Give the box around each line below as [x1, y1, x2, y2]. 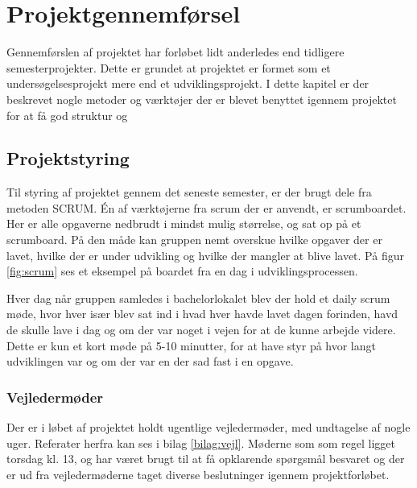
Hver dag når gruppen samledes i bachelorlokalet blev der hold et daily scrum [6, 289, 390, 306]
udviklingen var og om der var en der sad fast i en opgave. [6, 353, 294, 370]
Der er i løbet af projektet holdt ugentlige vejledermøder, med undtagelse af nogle [6, 419, 411, 436]
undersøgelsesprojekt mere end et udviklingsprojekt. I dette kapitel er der [6, 75, 370, 92]
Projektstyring [6, 146, 130, 171]
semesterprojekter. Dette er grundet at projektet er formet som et [6, 59, 331, 76]
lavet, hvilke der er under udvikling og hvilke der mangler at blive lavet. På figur [6, 246, 404, 263]
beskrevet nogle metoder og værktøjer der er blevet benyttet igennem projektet [6, 90, 397, 107]
